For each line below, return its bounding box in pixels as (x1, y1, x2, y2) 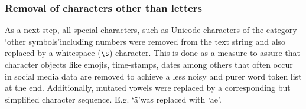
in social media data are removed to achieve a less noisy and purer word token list (5, 70, 302, 82)
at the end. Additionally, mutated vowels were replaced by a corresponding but (5, 81, 291, 94)
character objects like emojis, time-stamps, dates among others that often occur (5, 58, 293, 71)
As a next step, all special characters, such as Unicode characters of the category (5, 24, 297, 36)
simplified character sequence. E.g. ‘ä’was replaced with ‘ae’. (5, 93, 222, 105)
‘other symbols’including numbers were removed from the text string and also (5, 35, 286, 47)
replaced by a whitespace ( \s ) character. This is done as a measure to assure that (5, 47, 300, 59)
